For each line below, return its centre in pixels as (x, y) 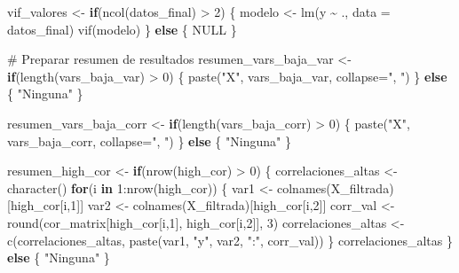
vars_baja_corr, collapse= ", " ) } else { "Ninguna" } (149, 140)
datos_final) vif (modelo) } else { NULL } (122, 29)
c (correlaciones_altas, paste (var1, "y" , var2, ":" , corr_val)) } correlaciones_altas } (230, 240)
